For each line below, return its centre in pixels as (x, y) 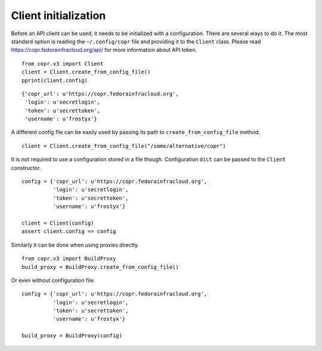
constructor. (26, 167)
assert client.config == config (69, 232)
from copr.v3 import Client (63, 63)
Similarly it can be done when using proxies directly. (75, 245)
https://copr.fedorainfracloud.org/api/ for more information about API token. (104, 50)
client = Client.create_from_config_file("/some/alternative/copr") (124, 146)
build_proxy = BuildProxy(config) (72, 336)
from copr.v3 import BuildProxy (69, 259)
